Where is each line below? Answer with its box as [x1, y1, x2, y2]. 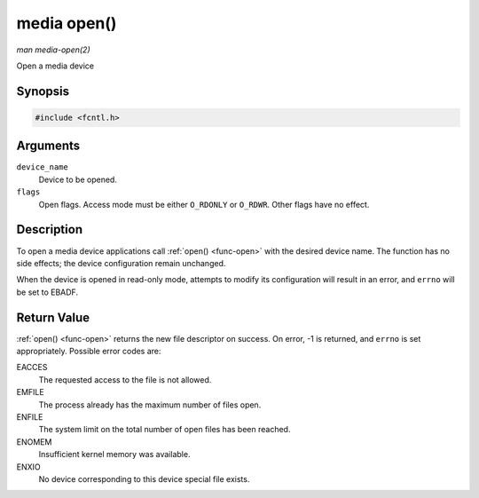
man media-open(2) [16, 44, 90, 55]
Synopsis [16, 83, 70, 99]
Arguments [16, 138, 81, 154]
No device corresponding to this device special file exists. [38, 473, 250, 484]
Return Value [16, 310, 90, 325]
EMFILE [16, 387, 44, 398]
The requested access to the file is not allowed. [38, 374, 212, 385]
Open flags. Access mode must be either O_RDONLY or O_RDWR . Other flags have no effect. [38, 199, 370, 209]
